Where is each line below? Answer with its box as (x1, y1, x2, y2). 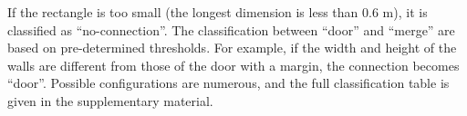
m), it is (382, 3, 428, 21)
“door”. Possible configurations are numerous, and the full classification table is (7, 73, 450, 92)
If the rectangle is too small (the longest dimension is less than (7, 3, 358, 21)
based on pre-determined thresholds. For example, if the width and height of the (7, 38, 457, 57)
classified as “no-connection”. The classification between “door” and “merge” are (7, 20, 455, 39)
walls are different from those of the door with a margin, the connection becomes (7, 55, 460, 74)
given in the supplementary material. (7, 91, 213, 110)
